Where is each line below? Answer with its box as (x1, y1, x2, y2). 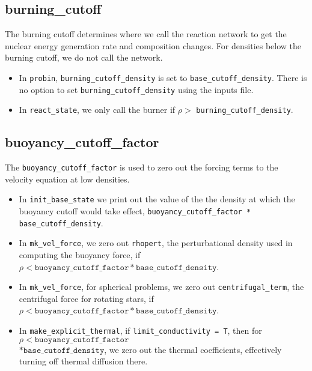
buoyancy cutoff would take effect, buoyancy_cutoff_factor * (19, 205, 251, 217)
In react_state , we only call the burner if (19, 103, 176, 116)
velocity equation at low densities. (5, 172, 130, 185)
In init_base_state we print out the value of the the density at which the (19, 193, 295, 205)
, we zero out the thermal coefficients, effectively (104, 343, 282, 355)
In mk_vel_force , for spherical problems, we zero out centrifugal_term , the (19, 280, 304, 293)
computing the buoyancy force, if (19, 249, 141, 261)
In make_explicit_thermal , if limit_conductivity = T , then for (19, 324, 262, 337)
